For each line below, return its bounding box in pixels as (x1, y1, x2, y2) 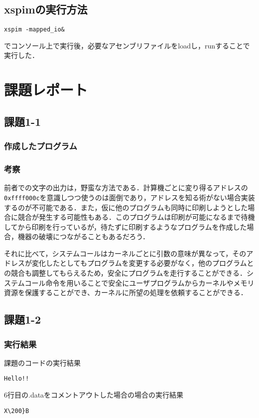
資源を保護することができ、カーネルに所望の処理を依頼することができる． (4, 287, 248, 298)
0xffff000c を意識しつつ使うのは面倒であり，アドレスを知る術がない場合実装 (4, 192, 255, 202)
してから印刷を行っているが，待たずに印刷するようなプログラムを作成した (4, 221, 247, 232)
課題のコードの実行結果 (4, 357, 81, 368)
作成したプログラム (4, 140, 77, 152)
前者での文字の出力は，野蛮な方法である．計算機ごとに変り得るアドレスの (4, 182, 248, 193)
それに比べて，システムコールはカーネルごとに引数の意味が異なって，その (4, 248, 247, 258)
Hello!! (4, 375, 29, 383)
